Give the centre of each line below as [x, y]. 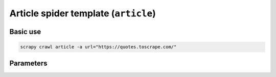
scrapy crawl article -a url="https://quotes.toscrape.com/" [98, 47]
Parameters [28, 63]
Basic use [25, 31]
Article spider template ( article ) [83, 13]
